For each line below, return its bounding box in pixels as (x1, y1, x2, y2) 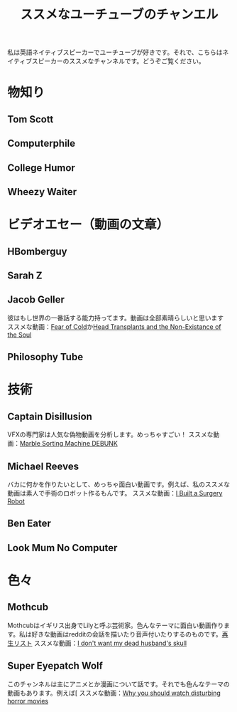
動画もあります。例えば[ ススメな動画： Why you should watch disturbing (7, 689, 221, 697)
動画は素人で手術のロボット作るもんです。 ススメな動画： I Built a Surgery (7, 488, 223, 497)
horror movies (7, 696, 48, 705)
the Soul (7, 330, 32, 339)
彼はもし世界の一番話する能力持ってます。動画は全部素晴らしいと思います (7, 313, 224, 322)
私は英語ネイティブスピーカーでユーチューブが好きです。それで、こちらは (7, 48, 223, 57)
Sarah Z (7, 269, 43, 281)
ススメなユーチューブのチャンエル (20, 6, 219, 23)
